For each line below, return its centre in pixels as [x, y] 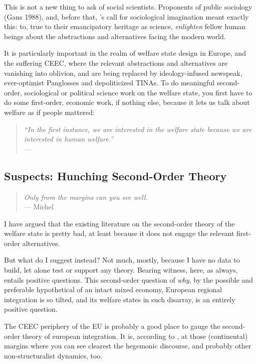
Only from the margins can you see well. [86, 197]
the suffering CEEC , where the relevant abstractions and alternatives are [116, 63]
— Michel [39, 207]
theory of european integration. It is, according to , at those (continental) [135, 336]
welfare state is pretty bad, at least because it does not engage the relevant [119, 233]
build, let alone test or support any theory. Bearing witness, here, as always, [121, 270]
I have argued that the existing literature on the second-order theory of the [119, 223]
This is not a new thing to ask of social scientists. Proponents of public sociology [128, 7]
